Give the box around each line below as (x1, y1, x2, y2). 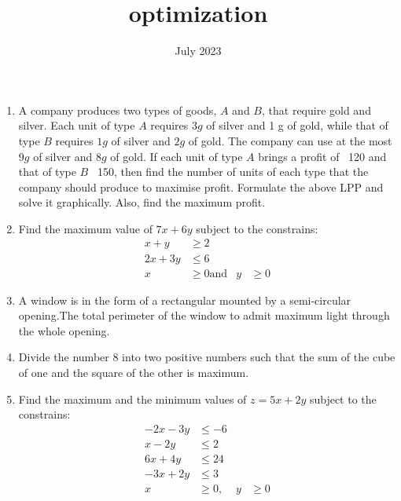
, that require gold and (262, 101, 371, 118)
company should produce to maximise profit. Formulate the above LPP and (18, 178, 384, 195)
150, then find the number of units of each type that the (97, 163, 369, 180)
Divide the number (18, 349, 109, 365)
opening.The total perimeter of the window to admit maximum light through (18, 307, 390, 324)
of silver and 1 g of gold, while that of (206, 117, 388, 133)
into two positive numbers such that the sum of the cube (122, 349, 395, 365)
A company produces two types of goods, (18, 101, 217, 118)
